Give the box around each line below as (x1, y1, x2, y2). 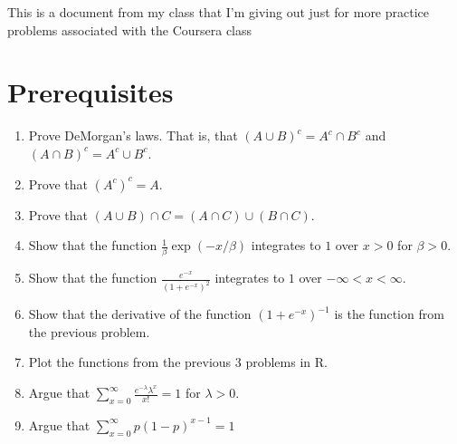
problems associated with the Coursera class (7, 20, 252, 39)
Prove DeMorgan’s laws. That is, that (28, 126, 238, 145)
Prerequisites (7, 73, 174, 111)
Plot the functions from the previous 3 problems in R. (28, 352, 328, 372)
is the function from (334, 304, 444, 323)
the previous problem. (28, 322, 150, 341)
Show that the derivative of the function (28, 304, 252, 323)
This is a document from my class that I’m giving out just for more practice (7, 3, 430, 21)
